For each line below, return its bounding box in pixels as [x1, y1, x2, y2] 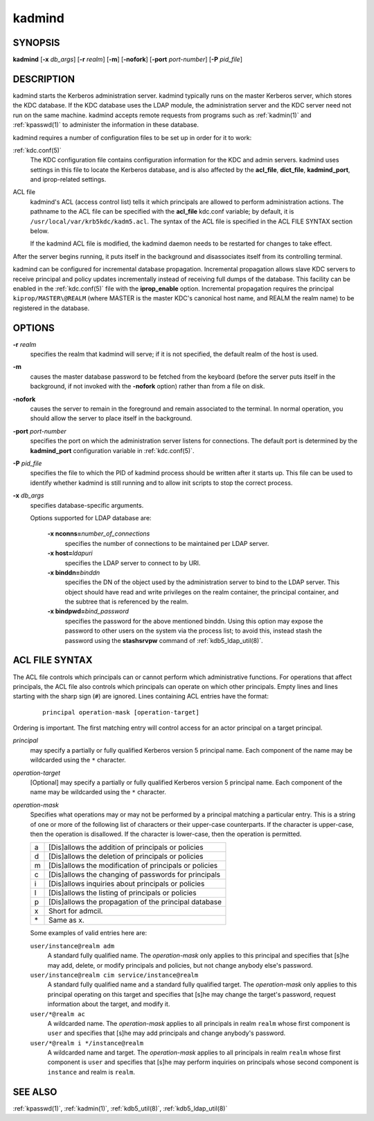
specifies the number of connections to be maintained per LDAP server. [64, 539, 269, 547]
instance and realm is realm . [47, 1068, 135, 1076]
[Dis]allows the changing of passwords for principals [48, 870, 221, 880]
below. [30, 227, 49, 235]
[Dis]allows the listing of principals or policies [48, 888, 197, 898]
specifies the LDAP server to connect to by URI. [64, 558, 201, 567]
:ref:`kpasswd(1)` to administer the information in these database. [12, 121, 199, 129]
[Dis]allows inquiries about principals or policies [48, 879, 205, 889]
